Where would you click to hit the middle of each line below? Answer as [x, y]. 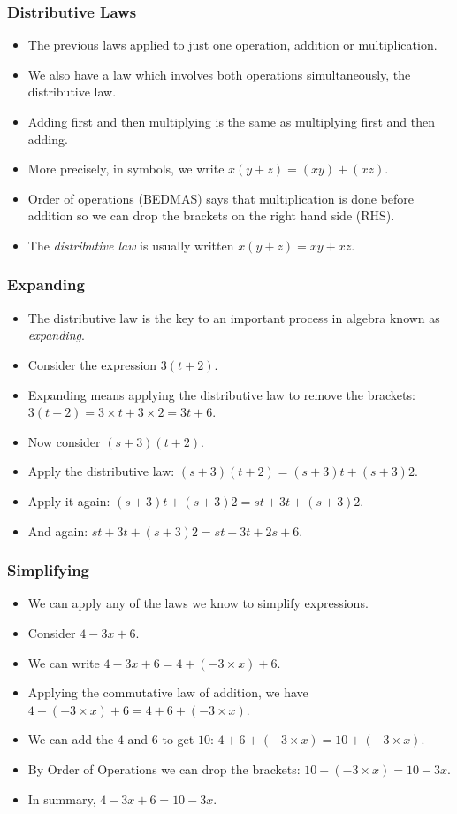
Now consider [64, 441]
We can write [64, 662]
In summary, [62, 799]
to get [178, 739]
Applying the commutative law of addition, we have [168, 692]
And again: [58, 530]
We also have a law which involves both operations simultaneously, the [219, 74]
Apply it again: [69, 500]
